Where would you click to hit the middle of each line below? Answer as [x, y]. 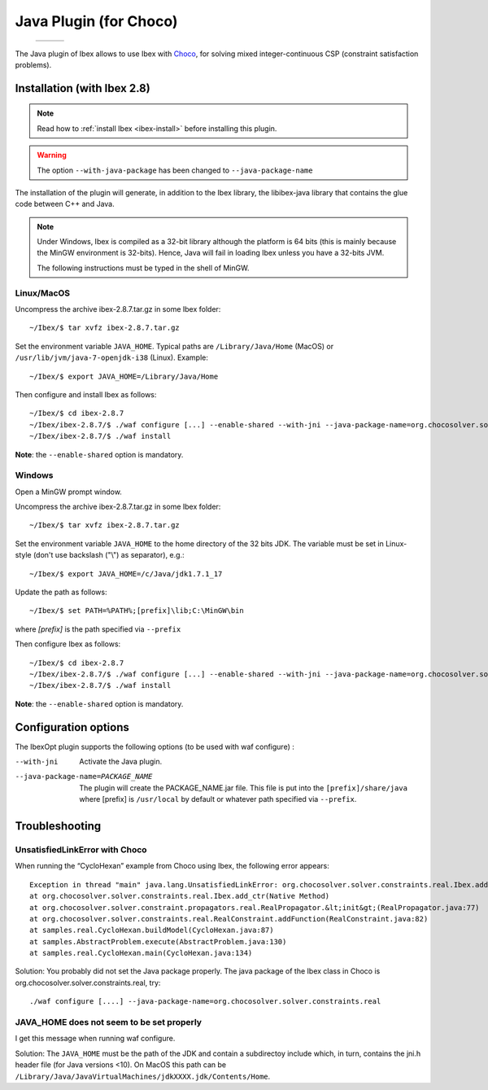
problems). [33, 64]
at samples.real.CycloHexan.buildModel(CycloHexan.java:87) [152, 930]
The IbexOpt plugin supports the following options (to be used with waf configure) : [155, 746]
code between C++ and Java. [65, 204]
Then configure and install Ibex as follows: [86, 394]
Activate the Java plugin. [121, 762]
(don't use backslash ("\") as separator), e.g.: [109, 555]
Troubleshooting [58, 826]
